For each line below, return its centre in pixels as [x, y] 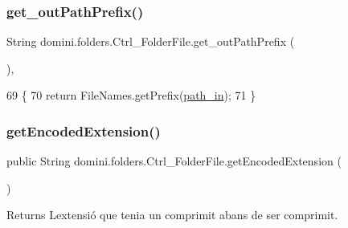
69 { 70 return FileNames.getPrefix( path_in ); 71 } [131, 95]
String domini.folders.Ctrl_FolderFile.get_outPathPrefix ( [151, 41]
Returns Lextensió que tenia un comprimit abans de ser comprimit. [172, 215]
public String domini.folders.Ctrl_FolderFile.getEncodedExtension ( [174, 161]
